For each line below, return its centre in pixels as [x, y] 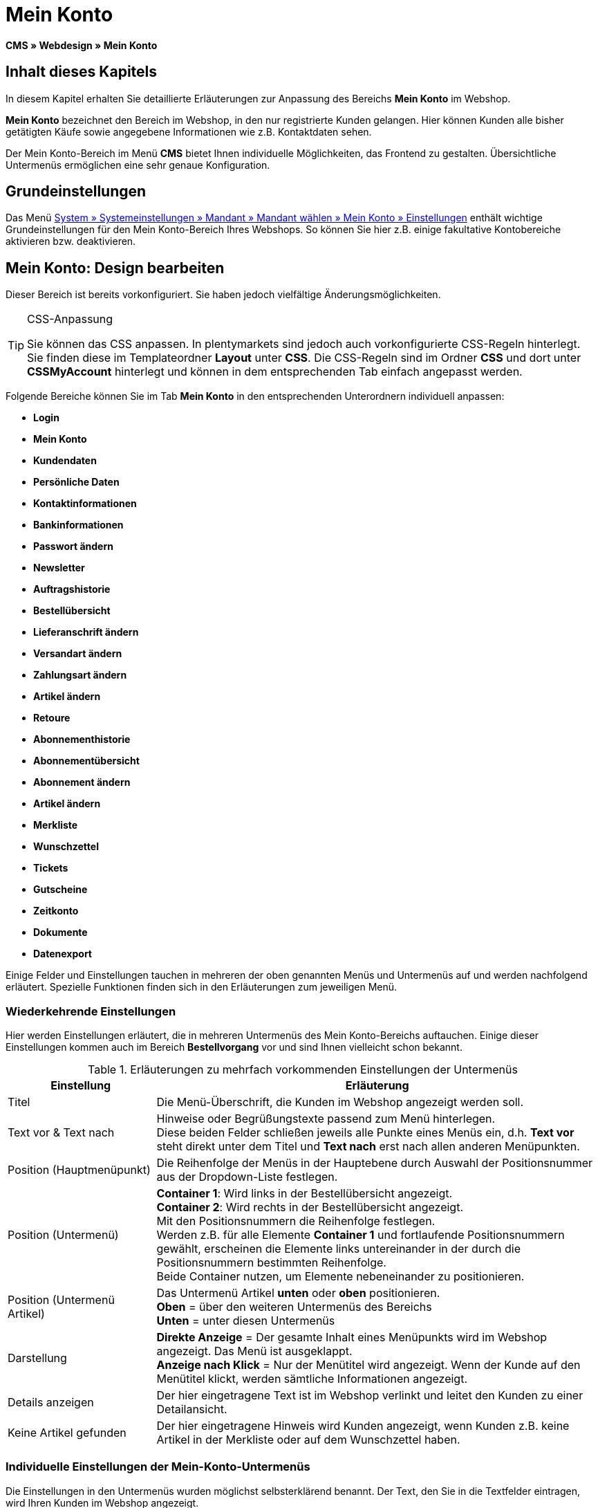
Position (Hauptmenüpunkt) [79, 1170]
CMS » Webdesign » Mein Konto [82, 45]
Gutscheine [60, 890]
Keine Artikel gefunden [67, 1433]
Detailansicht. [192, 1409]
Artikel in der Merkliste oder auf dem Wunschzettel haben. [308, 1440]
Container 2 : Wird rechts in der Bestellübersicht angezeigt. [310, 1207]
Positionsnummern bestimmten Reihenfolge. [271, 1263]
